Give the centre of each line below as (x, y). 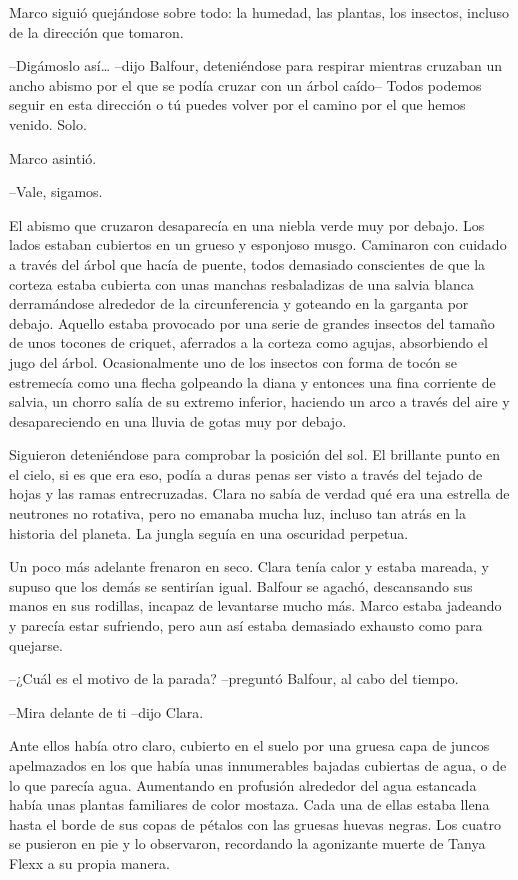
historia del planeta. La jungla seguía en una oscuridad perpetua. (209, 532)
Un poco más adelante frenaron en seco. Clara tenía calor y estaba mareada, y (249, 566)
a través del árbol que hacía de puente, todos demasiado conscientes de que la (247, 263)
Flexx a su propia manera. (89, 862)
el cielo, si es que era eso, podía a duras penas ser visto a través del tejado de (246, 473)
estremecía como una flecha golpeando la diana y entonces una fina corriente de (252, 381)
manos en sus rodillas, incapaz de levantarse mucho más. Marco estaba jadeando (255, 605)
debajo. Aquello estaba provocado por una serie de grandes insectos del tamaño (252, 322)
